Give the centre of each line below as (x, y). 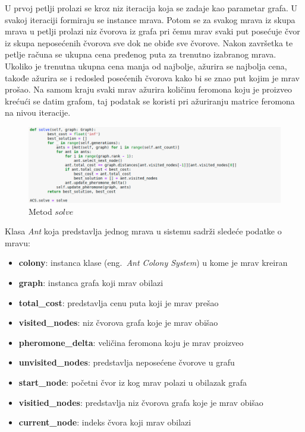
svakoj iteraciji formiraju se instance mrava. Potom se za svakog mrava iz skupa (150, 19)
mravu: (18, 242)
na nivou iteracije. (38, 112)
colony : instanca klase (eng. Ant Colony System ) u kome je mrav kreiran (153, 263)
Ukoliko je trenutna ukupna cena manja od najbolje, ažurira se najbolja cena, (146, 66)
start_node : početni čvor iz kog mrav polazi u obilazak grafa (133, 382)
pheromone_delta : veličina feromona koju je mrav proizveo (131, 342)
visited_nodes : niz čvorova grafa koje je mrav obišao (118, 323)
